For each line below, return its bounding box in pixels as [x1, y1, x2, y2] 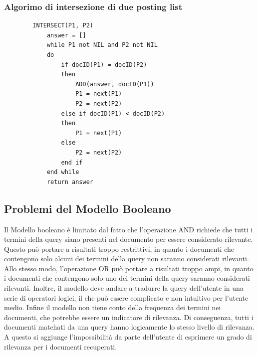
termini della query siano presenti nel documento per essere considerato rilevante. [4, 234, 253, 244]
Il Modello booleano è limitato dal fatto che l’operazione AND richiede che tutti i [4, 224, 253, 234]
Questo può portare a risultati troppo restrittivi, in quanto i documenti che [4, 243, 234, 254]
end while [46, 169, 79, 176]
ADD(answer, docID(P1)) [75, 80, 154, 88]
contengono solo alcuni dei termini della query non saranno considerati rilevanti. [4, 253, 249, 264]
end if [61, 159, 83, 166]
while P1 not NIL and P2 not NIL [46, 41, 158, 49]
